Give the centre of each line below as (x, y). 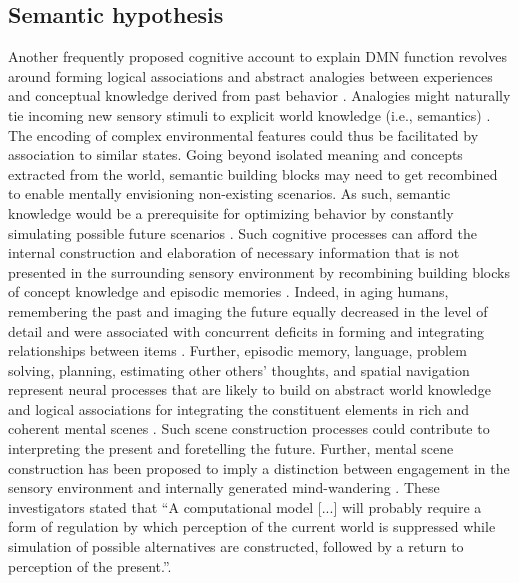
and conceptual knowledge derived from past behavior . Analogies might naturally (259, 95)
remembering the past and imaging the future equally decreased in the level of (248, 310)
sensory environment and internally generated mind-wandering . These (224, 487)
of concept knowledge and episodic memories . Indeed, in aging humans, (228, 291)
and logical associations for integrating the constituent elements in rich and (238, 408)
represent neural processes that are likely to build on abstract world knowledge (249, 389)
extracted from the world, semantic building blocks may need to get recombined (253, 173)
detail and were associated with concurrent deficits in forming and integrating (246, 330)
